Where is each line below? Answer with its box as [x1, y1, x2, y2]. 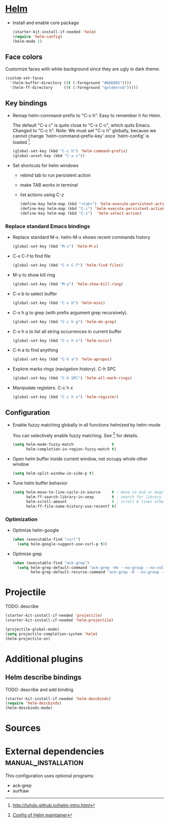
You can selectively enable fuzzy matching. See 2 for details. [12, 431, 139, 438]
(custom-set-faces [5, 76, 44, 81]
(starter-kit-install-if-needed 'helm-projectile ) [5, 618, 114, 623]
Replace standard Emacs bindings [5, 222, 91, 229]
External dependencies [5, 746, 105, 757]
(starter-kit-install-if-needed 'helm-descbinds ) [5, 696, 112, 701]
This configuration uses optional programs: [5, 773, 95, 779]
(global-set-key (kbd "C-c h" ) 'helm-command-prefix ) [12, 149, 128, 154]
